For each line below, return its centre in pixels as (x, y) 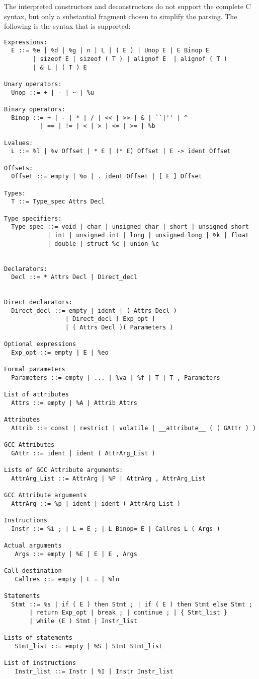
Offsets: (19, 168)
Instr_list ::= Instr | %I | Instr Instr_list (94, 671)
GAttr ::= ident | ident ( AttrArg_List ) (83, 453)
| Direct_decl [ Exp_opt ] (110, 319)
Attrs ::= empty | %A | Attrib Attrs (74, 403)
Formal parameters (35, 369)
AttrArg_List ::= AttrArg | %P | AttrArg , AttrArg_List (108, 478)
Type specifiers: (33, 218)
